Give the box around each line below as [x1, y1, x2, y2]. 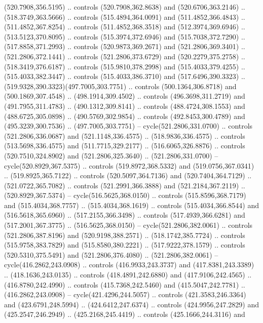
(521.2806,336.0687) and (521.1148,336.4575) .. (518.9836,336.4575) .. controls [4, 130, 245, 141]
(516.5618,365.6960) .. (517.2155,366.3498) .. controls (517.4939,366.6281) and [4, 210, 245, 220]
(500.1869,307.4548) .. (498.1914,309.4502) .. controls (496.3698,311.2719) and [4, 91, 245, 101]
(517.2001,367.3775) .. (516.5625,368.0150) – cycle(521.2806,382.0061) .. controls [4, 220, 253, 230]
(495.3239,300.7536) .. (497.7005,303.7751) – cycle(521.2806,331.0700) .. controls [4, 120, 253, 131]
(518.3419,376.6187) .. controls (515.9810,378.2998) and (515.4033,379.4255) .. [4, 61, 245, 71]
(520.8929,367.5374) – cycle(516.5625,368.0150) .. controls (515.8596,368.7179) [4, 190, 246, 200]
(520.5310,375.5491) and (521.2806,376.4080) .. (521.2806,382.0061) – [4, 249, 218, 260]
